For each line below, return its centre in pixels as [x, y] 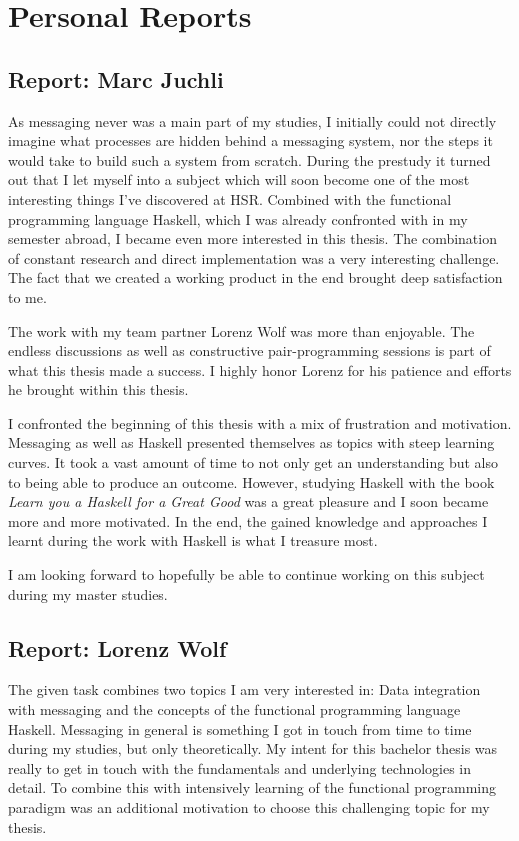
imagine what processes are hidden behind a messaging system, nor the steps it [250, 140]
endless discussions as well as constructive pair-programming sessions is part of [249, 350]
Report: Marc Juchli [116, 78]
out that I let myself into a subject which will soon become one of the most [239, 179]
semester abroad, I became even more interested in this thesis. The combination [252, 238]
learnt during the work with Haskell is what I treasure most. [193, 540]
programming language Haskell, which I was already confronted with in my [238, 218]
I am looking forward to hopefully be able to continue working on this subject [246, 574]
